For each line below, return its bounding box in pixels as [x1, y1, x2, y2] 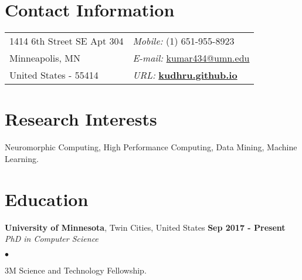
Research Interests [5, 107, 157, 131]
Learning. [5, 152, 39, 164]
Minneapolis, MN [9, 51, 81, 65]
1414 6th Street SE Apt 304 [9, 34, 124, 48]
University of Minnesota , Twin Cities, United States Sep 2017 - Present [5, 221, 286, 233]
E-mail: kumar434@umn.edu [133, 51, 250, 65]
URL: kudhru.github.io [133, 68, 237, 82]
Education [5, 187, 89, 211]
